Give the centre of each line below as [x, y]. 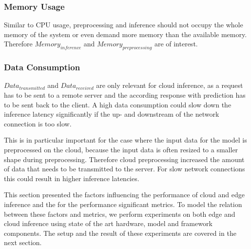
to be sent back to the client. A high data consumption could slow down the [118, 104]
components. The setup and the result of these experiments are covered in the [120, 233]
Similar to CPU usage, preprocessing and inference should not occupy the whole [124, 25]
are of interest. [176, 44]
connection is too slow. [38, 123]
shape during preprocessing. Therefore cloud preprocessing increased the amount [124, 159]
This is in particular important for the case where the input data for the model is [125, 140]
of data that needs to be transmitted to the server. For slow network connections [125, 169]
